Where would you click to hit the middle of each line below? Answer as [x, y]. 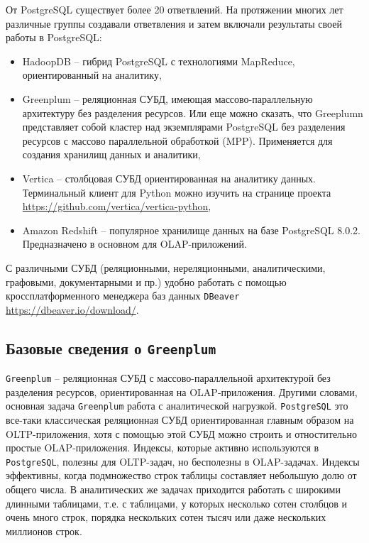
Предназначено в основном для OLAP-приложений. [134, 244]
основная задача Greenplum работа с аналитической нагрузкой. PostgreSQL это [177, 406]
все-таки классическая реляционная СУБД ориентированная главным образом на [180, 420]
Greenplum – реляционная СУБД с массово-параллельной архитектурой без [168, 378]
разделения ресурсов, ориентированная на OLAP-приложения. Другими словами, [182, 391]
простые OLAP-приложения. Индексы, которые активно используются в [163, 448]
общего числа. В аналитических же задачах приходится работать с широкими [173, 489]
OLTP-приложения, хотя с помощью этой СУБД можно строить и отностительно [181, 433]
